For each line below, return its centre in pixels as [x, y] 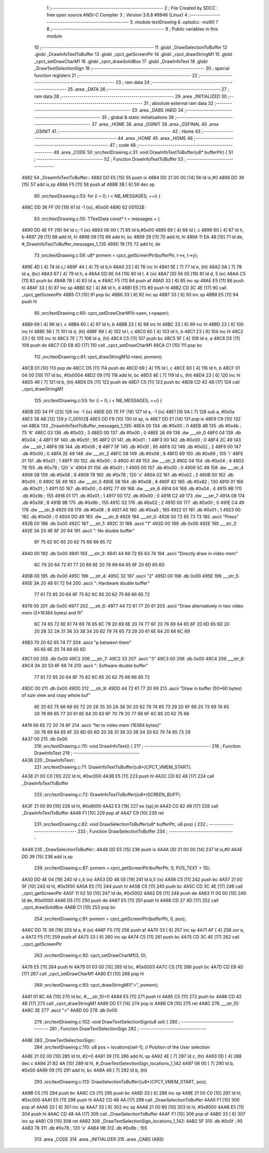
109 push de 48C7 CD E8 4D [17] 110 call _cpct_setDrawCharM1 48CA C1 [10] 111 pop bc [112, 345]
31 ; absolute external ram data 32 [179, 103]
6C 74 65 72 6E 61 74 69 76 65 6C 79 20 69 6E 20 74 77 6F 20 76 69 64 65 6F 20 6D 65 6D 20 [132, 624]
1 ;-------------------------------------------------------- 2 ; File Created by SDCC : [133, 8]
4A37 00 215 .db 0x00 [45, 739]
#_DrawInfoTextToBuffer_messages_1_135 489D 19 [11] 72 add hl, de [91, 244]
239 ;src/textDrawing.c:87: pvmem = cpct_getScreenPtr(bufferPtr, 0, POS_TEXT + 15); [122, 868]
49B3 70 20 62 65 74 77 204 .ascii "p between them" [76, 642]
